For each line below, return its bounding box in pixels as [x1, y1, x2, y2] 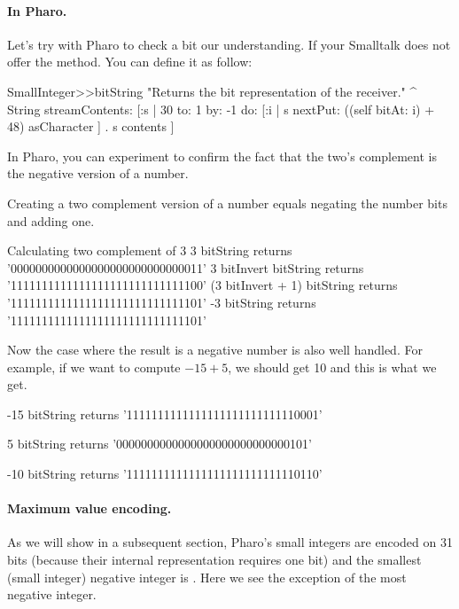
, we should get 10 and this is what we [228, 357, 437, 376]
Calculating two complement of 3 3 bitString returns [7, 241, 292, 260]
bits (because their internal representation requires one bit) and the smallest [7, 550, 422, 569]
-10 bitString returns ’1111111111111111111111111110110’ [7, 465, 323, 483]
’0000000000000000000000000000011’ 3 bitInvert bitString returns [7, 258, 364, 277]
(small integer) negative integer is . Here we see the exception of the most [7, 567, 407, 586]
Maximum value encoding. [7, 499, 172, 518]
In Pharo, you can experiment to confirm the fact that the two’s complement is [7, 146, 437, 165]
